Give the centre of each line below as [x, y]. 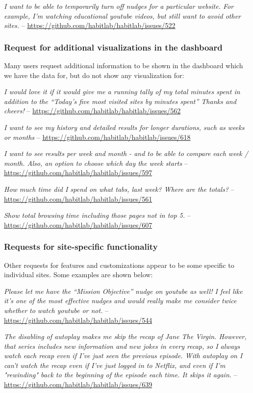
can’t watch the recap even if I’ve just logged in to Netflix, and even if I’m [115, 365]
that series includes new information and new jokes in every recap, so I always [122, 346]
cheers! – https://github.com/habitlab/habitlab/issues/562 [92, 111]
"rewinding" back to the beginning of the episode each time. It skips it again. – [121, 375]
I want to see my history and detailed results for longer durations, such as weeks [124, 127]
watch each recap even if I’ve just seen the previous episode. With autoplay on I [123, 355]
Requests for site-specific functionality [81, 247]
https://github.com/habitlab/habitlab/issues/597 [78, 172]
